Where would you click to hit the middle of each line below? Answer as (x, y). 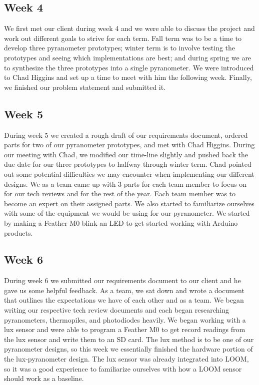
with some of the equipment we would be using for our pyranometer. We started (127, 213)
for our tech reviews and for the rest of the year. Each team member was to (120, 193)
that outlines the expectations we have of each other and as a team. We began (124, 300)
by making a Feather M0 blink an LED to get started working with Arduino (121, 222)
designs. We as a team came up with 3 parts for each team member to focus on (125, 184)
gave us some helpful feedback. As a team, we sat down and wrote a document (124, 290)
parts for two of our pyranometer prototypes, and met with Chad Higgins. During (129, 145)
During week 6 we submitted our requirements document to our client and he (122, 280)
